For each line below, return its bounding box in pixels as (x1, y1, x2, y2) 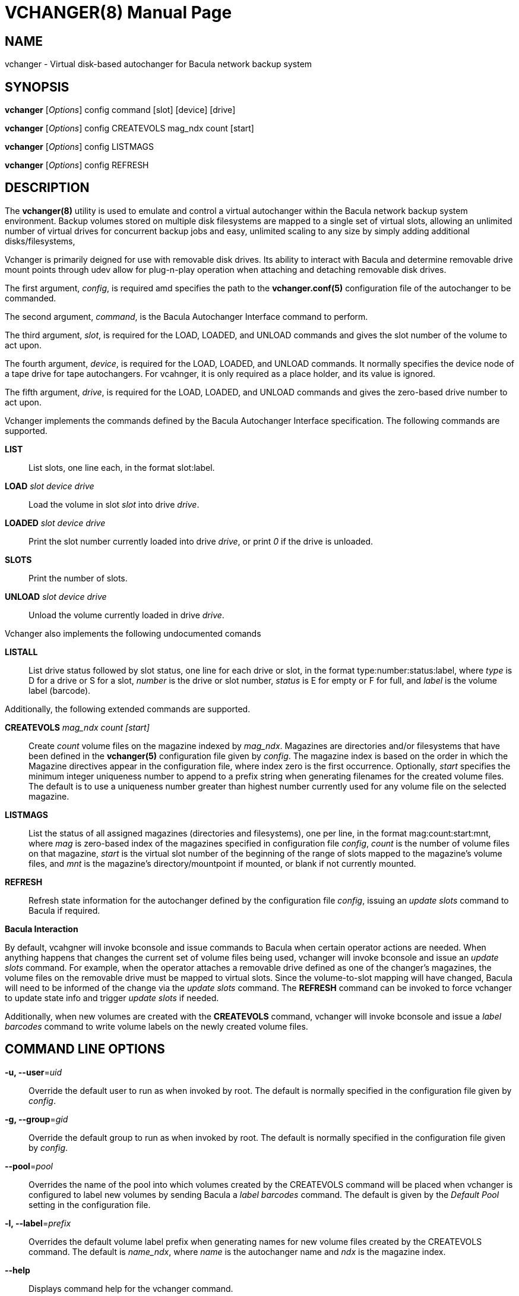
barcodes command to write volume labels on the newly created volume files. (5, 1021, 308, 1031)
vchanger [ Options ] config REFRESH (5, 160, 149, 171)
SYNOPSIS (5, 79, 69, 95)
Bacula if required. (29, 905, 100, 916)
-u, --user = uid (5, 1067, 62, 1077)
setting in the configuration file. (29, 1199, 151, 1210)
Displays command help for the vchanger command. (29, 1283, 233, 1294)
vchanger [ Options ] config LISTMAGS (5, 141, 154, 152)
